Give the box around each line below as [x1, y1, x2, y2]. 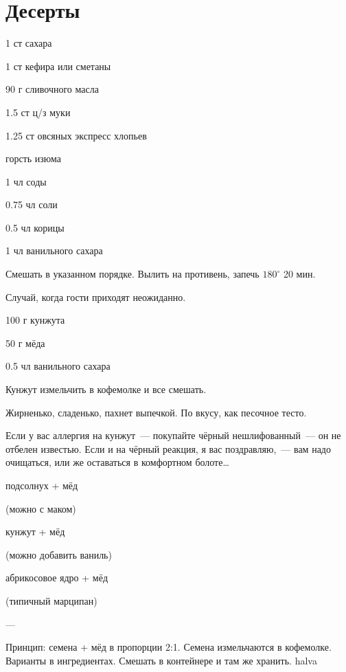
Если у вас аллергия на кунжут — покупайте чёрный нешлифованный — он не [5, 428, 341, 443]
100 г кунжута [5, 313, 65, 327]
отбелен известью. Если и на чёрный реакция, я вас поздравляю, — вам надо [5, 441, 331, 456]
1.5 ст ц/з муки [5, 104, 71, 119]
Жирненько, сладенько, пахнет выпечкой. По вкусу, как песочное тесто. [5, 405, 307, 419]
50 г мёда [5, 335, 45, 350]
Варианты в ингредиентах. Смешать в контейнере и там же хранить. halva [5, 653, 317, 667]
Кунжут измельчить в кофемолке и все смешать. [5, 382, 207, 396]
